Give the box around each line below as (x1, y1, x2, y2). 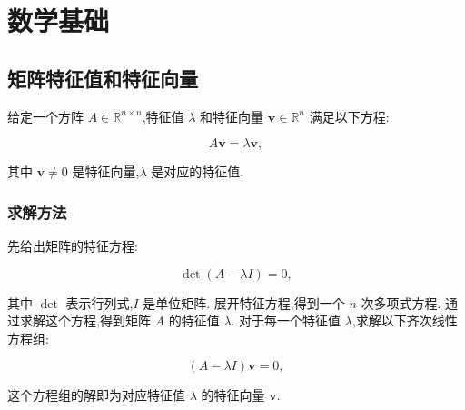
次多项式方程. (361, 293, 441, 312)
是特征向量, (72, 162, 140, 181)
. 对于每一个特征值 (231, 311, 341, 330)
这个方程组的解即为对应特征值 (7, 385, 185, 405)
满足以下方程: (309, 106, 390, 125)
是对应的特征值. (151, 162, 244, 181)
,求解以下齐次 (351, 311, 432, 330)
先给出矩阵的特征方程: (7, 235, 138, 255)
